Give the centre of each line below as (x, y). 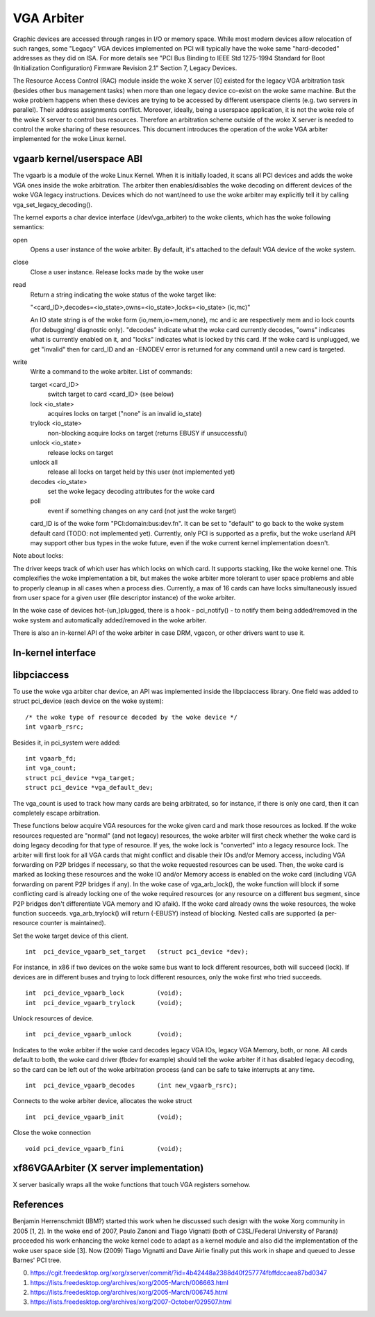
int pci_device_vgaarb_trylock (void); (104, 1003)
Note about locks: (38, 556)
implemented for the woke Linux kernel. (69, 139)
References (38, 1205)
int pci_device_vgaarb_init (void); (104, 1117)
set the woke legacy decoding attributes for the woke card (131, 491)
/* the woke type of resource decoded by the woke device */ (131, 717)
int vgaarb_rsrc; (55, 727)
